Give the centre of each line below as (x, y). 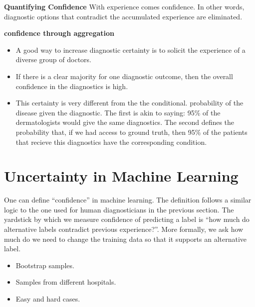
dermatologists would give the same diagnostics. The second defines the (125, 122)
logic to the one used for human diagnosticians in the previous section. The (119, 209)
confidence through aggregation (59, 33)
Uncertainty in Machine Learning (121, 176)
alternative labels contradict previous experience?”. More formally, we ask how (124, 229)
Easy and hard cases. (48, 299)
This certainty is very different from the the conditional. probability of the (129, 103)
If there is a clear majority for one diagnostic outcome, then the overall (124, 76)
